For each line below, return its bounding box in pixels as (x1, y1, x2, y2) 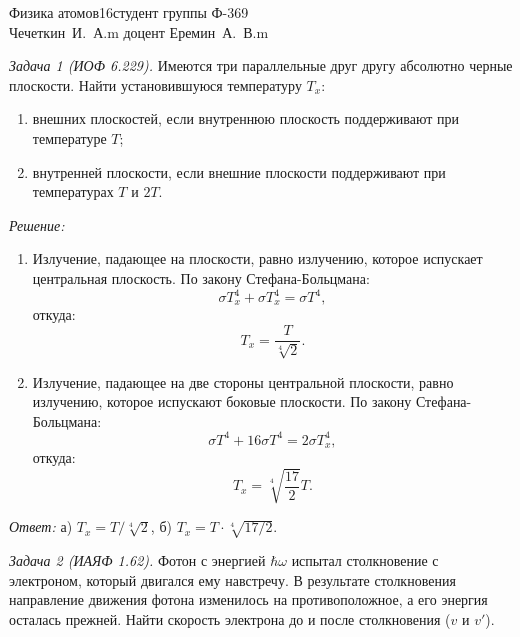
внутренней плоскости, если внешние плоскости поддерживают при (32, 161, 446, 182)
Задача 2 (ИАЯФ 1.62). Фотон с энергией (9, 550, 266, 571)
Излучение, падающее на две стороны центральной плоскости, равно (32, 371, 454, 392)
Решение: (9, 214, 65, 235)
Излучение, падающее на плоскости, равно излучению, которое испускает (32, 248, 483, 269)
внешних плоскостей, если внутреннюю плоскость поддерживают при (32, 108, 459, 129)
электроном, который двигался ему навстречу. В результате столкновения (9, 569, 456, 590)
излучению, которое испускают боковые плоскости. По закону (32, 391, 412, 412)
